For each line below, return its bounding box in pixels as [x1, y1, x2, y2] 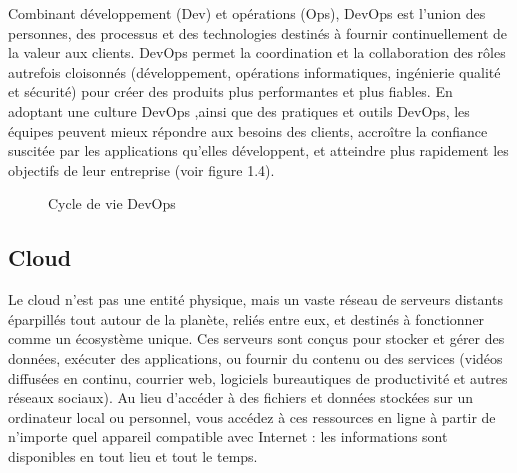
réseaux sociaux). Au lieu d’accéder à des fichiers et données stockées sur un [8, 387, 474, 408]
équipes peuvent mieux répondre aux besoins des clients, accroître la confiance [8, 120, 488, 141]
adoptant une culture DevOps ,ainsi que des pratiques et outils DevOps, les [8, 100, 470, 121]
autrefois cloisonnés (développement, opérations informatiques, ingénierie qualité [8, 61, 501, 82]
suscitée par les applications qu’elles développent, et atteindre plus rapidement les [8, 140, 509, 161]
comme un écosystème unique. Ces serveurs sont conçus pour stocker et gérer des [8, 328, 505, 349]
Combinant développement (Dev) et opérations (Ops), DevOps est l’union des [8, 3, 486, 23]
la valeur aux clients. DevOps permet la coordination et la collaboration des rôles [8, 42, 506, 63]
